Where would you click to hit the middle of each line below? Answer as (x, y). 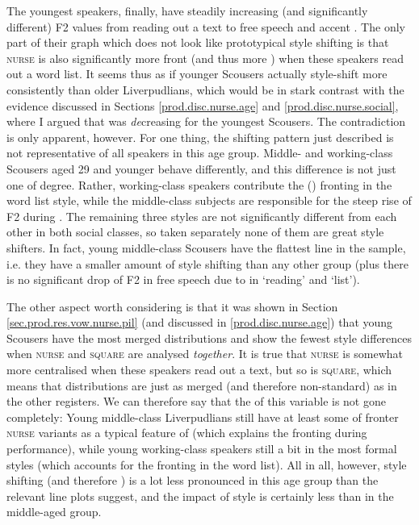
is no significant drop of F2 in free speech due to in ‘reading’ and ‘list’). (183, 279)
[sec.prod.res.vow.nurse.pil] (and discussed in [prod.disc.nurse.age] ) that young (200, 322)
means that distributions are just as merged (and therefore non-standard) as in (202, 385)
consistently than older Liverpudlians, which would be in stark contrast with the (205, 89)
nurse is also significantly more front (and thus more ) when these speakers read (205, 58)
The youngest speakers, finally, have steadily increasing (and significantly (187, 10)
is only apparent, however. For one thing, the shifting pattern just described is (200, 137)
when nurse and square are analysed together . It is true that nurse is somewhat (205, 354)
